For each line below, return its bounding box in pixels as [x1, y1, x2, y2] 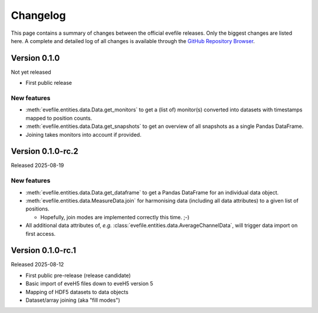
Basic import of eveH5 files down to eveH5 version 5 [25, 280, 153, 287]
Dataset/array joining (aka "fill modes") [25, 296, 121, 304]
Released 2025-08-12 [11, 261, 64, 268]
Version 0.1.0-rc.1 [11, 245, 77, 256]
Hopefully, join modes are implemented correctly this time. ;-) [40, 213, 190, 220]
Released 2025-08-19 [11, 162, 64, 169]
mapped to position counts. [25, 114, 92, 121]
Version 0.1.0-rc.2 [11, 146, 79, 156]
